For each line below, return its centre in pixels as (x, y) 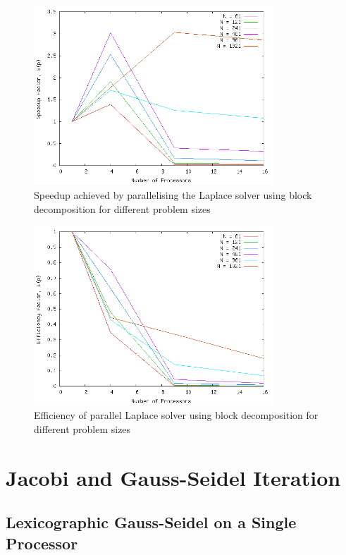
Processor (42, 543)
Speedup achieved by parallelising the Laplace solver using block (173, 194)
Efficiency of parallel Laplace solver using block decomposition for (176, 415)
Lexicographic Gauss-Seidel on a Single (151, 522)
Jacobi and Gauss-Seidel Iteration (173, 477)
